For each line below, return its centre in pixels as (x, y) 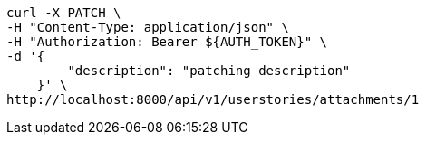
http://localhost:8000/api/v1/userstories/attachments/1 (213, 99)
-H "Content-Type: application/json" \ (148, 27)
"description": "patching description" (209, 71)
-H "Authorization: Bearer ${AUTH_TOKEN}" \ (167, 42)
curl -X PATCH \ (64, 13)
